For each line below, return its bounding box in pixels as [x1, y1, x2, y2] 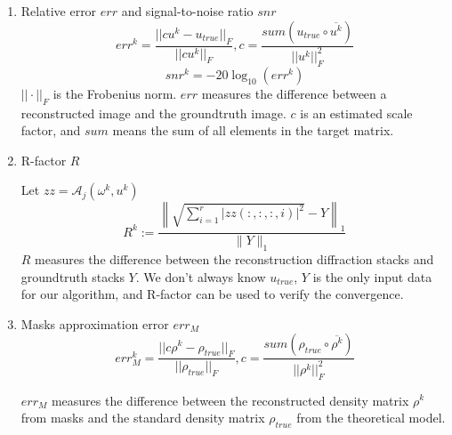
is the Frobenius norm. [52, 84, 177, 102]
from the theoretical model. [296, 408, 446, 427]
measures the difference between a [201, 84, 387, 102]
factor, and [20, 121, 81, 140]
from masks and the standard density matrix [20, 408, 265, 427]
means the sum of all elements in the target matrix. [112, 121, 394, 140]
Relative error [20, 2, 97, 20]
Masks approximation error [20, 314, 169, 333]
